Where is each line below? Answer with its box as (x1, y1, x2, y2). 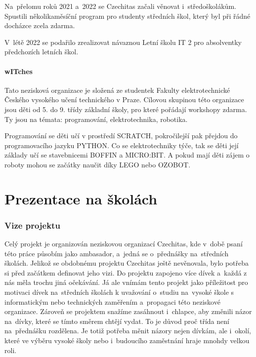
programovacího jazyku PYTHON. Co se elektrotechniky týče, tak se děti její (4, 140, 239, 150)
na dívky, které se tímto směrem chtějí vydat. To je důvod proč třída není (4, 316, 229, 326)
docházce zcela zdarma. (4, 20, 75, 31)
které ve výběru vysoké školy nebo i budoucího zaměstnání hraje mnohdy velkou (4, 335, 250, 346)
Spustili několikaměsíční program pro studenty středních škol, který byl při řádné (4, 10, 251, 21)
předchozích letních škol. (4, 46, 79, 57)
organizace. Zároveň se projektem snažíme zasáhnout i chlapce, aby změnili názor (4, 306, 252, 317)
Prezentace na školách (4, 188, 158, 208)
